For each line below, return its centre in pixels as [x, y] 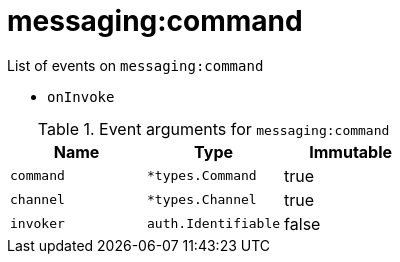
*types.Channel [202, 200]
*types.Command [202, 176]
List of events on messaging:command [135, 65]
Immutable [351, 151]
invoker [37, 224]
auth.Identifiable [214, 224]
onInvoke [81, 96]
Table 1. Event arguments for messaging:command [213, 128]
